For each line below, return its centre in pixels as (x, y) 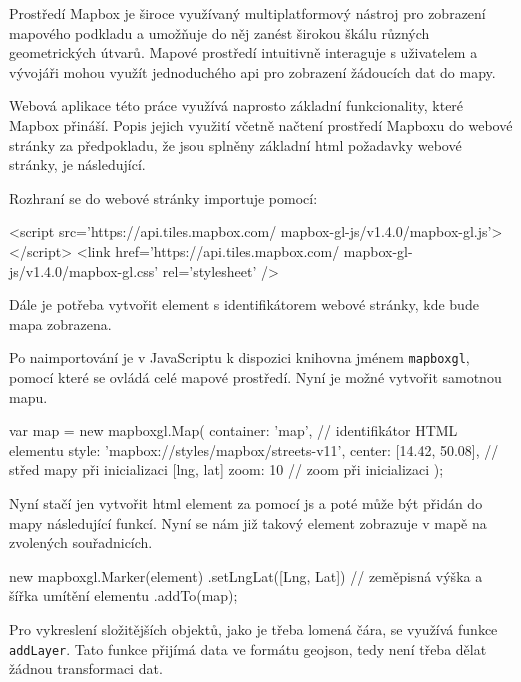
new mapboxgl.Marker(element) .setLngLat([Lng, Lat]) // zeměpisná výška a (246, 575)
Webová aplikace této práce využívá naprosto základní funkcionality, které (236, 105)
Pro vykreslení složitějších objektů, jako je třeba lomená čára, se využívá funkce (253, 628)
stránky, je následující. (77, 164)
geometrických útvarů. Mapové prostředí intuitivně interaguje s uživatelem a (243, 52)
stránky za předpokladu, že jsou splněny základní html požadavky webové (235, 144)
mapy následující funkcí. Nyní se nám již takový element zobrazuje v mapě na (248, 522)
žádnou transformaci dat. (86, 668)
